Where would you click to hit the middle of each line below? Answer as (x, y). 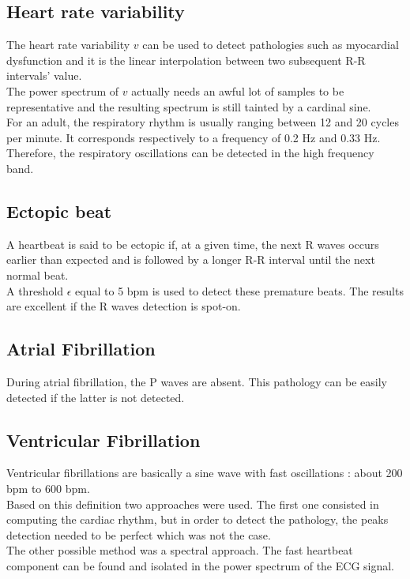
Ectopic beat (59, 211)
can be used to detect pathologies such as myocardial (271, 45)
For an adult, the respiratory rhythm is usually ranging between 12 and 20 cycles (203, 122)
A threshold (35, 290)
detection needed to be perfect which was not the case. (139, 534)
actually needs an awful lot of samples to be (238, 90)
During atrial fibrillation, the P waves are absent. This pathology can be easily (197, 381)
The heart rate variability (68, 45)
